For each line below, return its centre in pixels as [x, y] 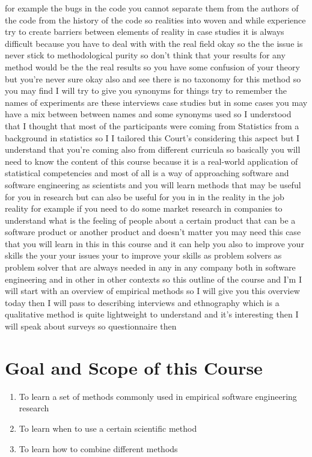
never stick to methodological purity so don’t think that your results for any [145, 55]
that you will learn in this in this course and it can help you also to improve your [154, 243]
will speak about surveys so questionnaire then [91, 326]
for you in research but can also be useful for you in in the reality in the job [145, 196]
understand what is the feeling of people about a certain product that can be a [150, 220]
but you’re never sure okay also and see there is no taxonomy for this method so [153, 78]
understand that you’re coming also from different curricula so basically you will [153, 149]
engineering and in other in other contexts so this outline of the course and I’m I [153, 279]
